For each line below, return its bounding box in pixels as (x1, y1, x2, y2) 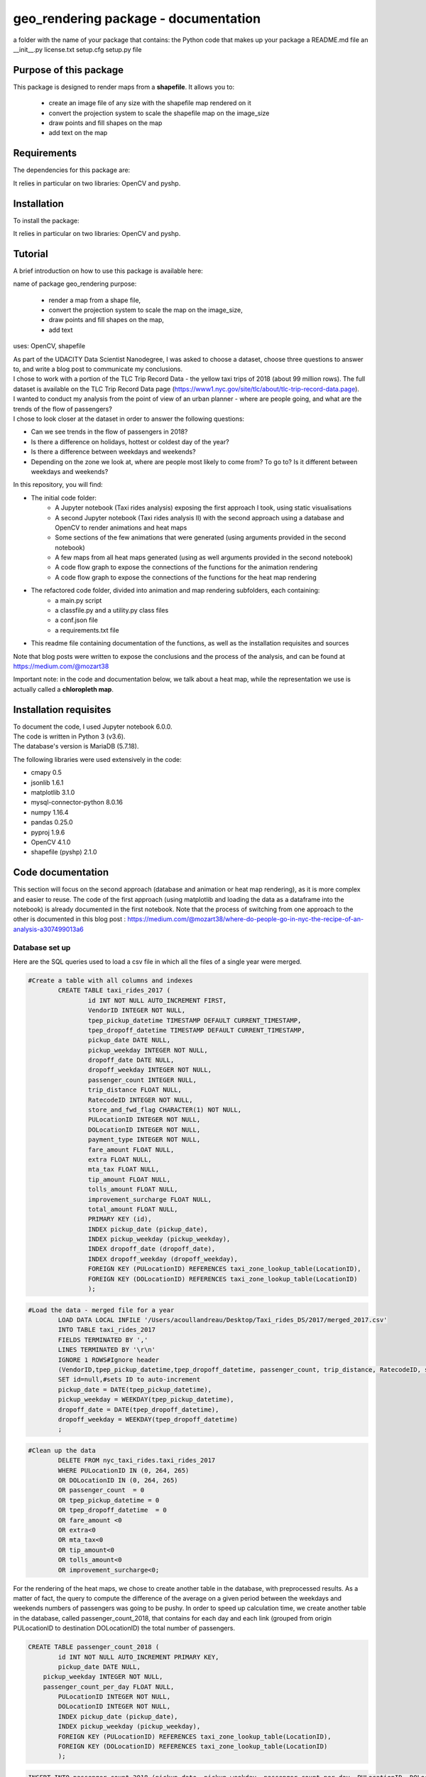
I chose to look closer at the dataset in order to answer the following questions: (13, 414, 245, 423)
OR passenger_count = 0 (58, 1486, 145, 1494)
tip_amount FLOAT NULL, (87, 1175, 170, 1183)
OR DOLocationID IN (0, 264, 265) (58, 1476, 178, 1485)
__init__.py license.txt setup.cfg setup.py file (13, 45, 142, 53)
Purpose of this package (13, 64, 124, 76)
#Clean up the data (28, 1446, 96, 1454)
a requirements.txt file (55, 626, 120, 634)
